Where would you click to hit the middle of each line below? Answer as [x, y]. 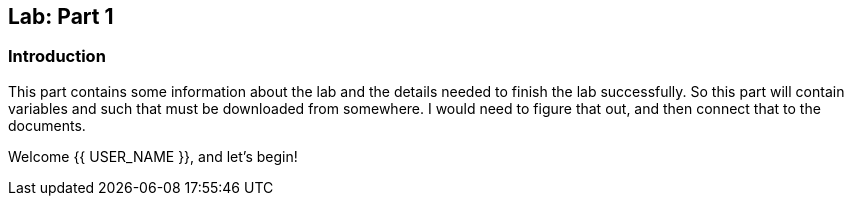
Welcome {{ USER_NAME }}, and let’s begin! [153, 156]
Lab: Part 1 [61, 16]
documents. [47, 125]
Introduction [57, 56]
